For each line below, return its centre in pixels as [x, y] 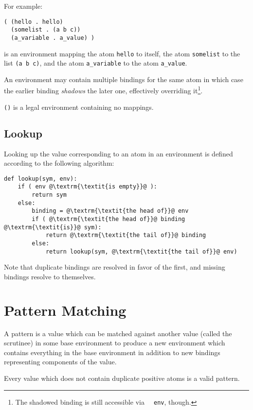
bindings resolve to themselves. [50, 276]
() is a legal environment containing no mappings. [79, 107]
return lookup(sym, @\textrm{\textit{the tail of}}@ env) [141, 251]
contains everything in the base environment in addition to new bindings [112, 352]
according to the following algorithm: [59, 163]
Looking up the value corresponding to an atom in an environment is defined [118, 153]
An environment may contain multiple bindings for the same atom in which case [124, 79]
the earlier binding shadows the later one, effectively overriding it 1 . [103, 90]
